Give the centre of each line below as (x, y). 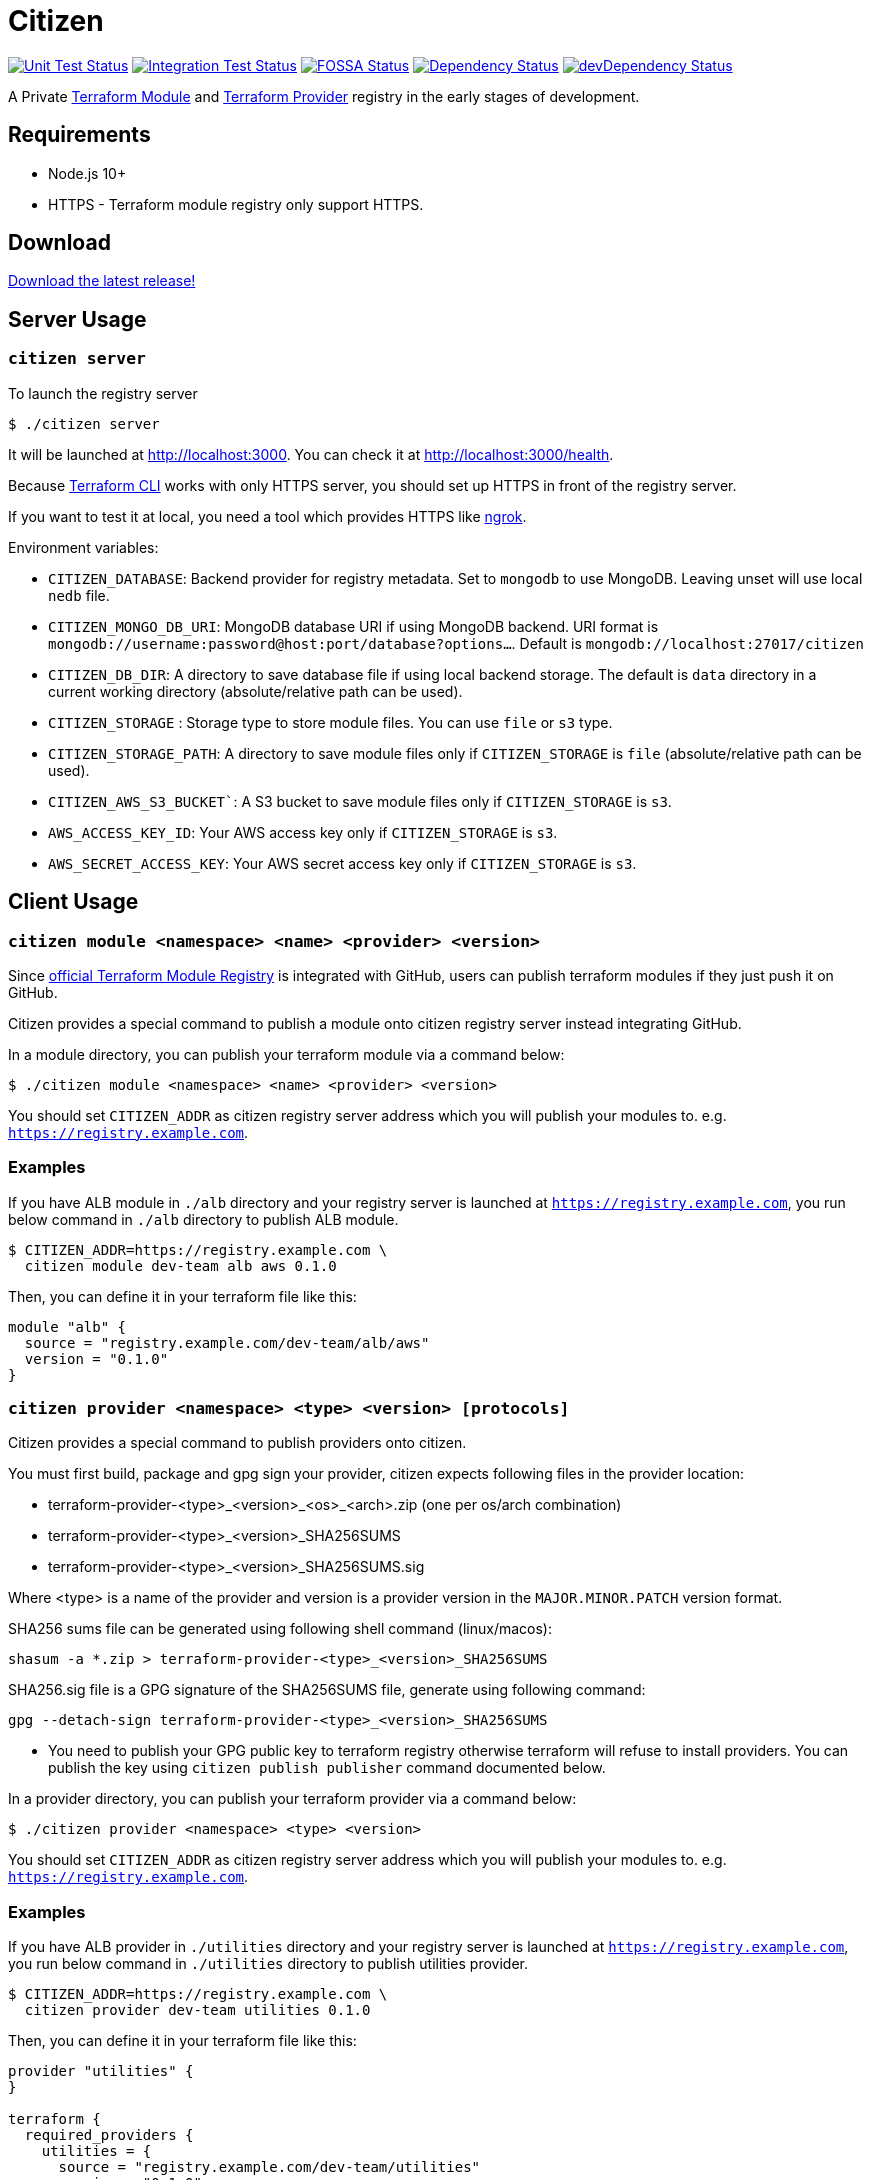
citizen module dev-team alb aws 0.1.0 (180, 1265)
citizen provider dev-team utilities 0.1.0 (197, 2010)
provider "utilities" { (101, 2071)
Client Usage (73, 902)
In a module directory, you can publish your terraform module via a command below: (286, 1054)
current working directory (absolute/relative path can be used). (255, 691)
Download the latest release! (102, 281)
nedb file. (79, 595)
